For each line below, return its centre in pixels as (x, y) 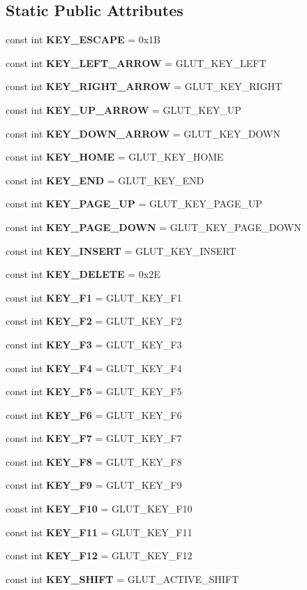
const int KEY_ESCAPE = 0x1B (83, 39)
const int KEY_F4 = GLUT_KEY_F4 (94, 368)
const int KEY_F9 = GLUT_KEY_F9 (94, 485)
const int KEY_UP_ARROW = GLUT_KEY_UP (123, 109)
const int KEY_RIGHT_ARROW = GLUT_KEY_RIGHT (144, 86)
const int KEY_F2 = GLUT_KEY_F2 (94, 321)
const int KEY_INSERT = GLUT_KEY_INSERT (121, 250)
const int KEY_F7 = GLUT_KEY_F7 (94, 438)
